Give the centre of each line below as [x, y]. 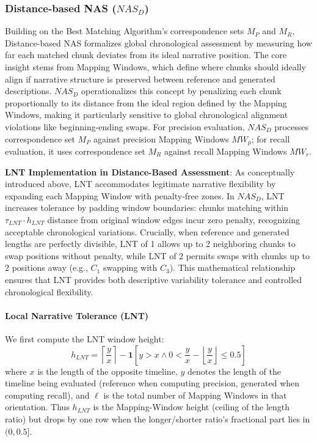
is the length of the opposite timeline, [107, 371]
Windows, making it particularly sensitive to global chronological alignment [147, 115]
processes [292, 126]
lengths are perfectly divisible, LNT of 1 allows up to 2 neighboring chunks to [150, 244]
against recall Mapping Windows [225, 151]
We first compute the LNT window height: [85, 338]
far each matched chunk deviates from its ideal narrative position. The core [146, 55]
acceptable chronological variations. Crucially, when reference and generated [147, 231]
